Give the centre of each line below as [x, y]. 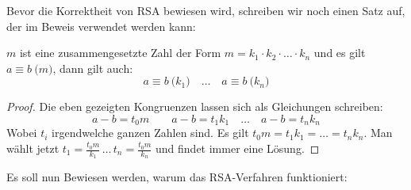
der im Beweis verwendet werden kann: [101, 26]
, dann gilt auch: [93, 68]
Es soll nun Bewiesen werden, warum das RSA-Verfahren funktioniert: [177, 177]
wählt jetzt [33, 148]
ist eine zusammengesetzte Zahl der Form [120, 53]
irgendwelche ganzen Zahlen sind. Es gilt [150, 133]
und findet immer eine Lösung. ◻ [238, 148]
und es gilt [340, 53]
